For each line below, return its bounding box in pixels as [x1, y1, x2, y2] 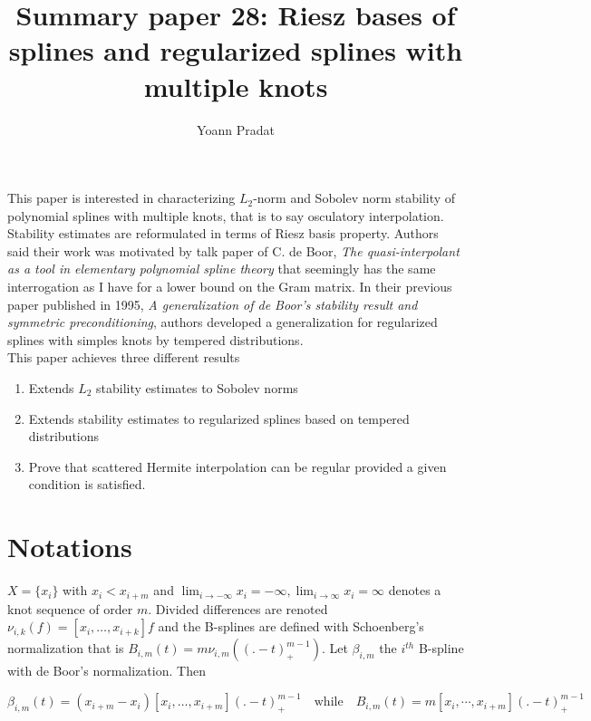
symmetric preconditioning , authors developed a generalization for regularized [7, 312, 438, 332]
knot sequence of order [7, 599, 133, 618]
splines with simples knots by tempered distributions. [7, 330, 304, 349]
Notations [7, 528, 132, 565]
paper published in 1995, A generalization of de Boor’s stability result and [7, 294, 418, 313]
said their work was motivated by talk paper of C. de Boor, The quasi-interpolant [7, 241, 460, 260]
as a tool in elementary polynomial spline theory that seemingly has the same [7, 259, 436, 278]
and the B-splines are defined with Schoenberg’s [158, 617, 424, 636]
